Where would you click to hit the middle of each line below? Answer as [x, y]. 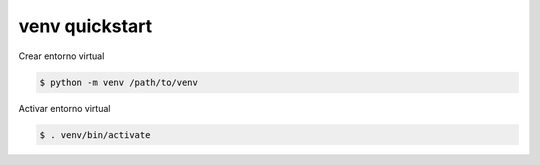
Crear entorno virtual [61, 56]
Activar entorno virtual [64, 108]
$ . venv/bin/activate [95, 134]
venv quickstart [85, 26]
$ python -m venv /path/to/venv [119, 82]
